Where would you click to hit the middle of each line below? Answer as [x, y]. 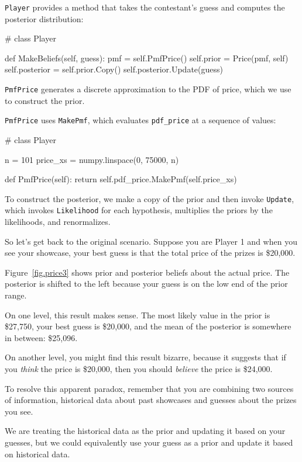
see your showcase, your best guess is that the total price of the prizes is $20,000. [150, 253]
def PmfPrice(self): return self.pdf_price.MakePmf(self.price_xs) [121, 179]
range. [16, 295]
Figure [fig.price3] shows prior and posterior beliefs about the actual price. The [147, 272]
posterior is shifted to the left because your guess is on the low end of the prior [146, 284]
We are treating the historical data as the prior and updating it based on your [145, 431]
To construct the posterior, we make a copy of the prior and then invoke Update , [150, 198]
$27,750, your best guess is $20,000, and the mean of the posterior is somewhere [148, 326]
